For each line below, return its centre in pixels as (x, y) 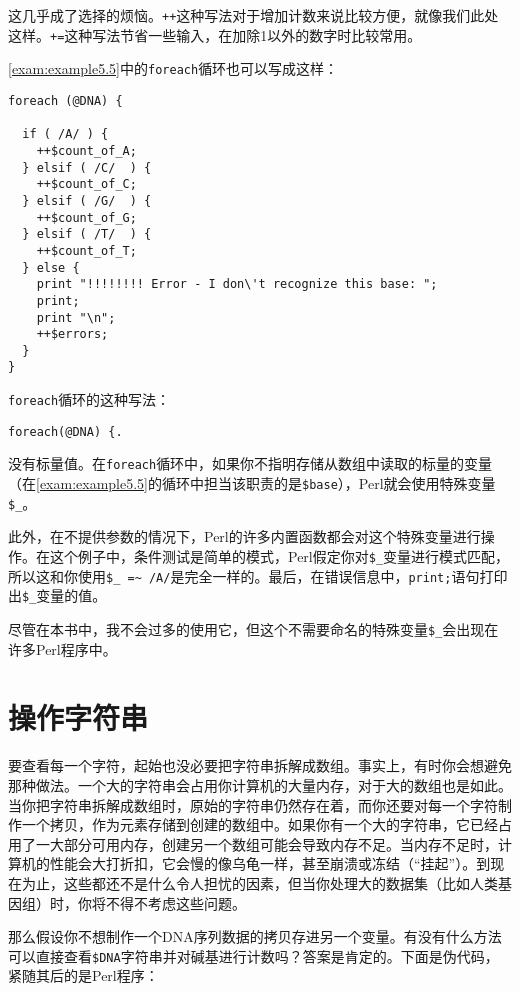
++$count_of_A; (86, 150)
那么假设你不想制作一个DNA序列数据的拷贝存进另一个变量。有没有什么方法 (255, 936)
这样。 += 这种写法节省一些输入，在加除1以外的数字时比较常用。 (215, 34)
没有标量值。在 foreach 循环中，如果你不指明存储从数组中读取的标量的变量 (250, 463)
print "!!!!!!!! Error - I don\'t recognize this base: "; (237, 284)
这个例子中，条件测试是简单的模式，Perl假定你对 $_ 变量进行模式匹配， (279, 556)
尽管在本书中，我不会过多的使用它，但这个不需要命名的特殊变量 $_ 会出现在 (253, 628)
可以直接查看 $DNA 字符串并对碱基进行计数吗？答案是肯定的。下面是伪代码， (253, 955)
